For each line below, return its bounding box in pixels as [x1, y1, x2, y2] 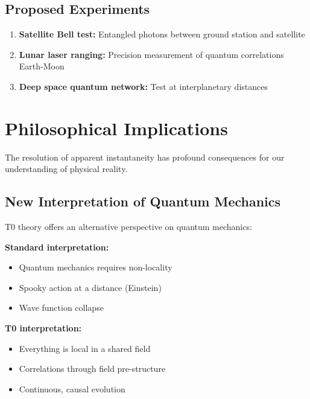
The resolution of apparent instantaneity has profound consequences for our [5, 150, 285, 163]
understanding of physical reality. [5, 162, 128, 175]
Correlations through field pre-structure [19, 362, 166, 375]
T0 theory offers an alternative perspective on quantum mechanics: [5, 220, 252, 233]
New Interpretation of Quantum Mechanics [5, 192, 281, 211]
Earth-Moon [19, 60, 65, 72]
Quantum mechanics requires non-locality [19, 261, 172, 273]
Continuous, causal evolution [19, 382, 125, 395]
